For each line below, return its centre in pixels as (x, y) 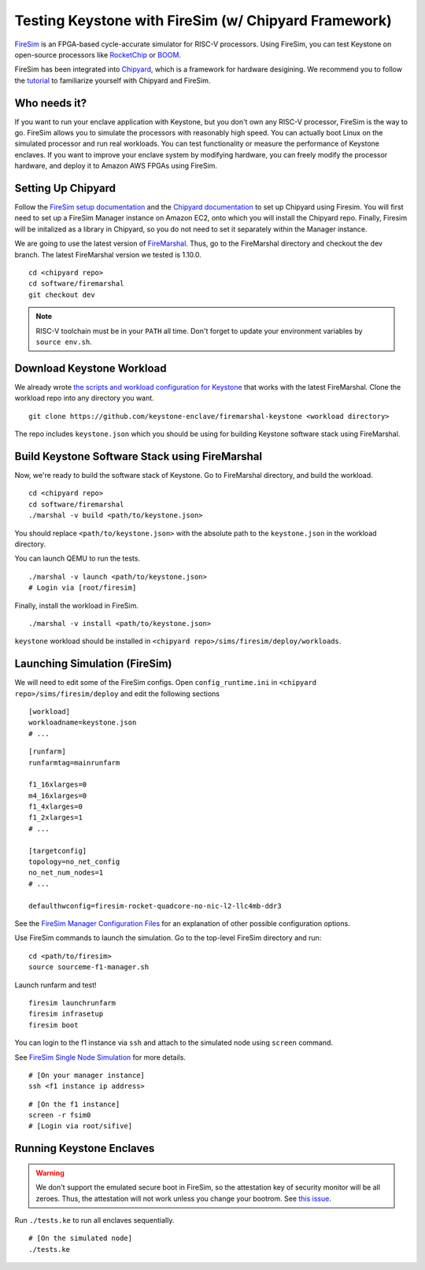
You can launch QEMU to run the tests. (78, 558)
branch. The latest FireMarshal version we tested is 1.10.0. (108, 254)
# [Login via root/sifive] (81, 1126)
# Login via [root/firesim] (83, 588)
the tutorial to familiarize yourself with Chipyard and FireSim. (113, 80)
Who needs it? (50, 103)
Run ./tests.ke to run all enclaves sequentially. (94, 1220)
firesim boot (54, 1025)
